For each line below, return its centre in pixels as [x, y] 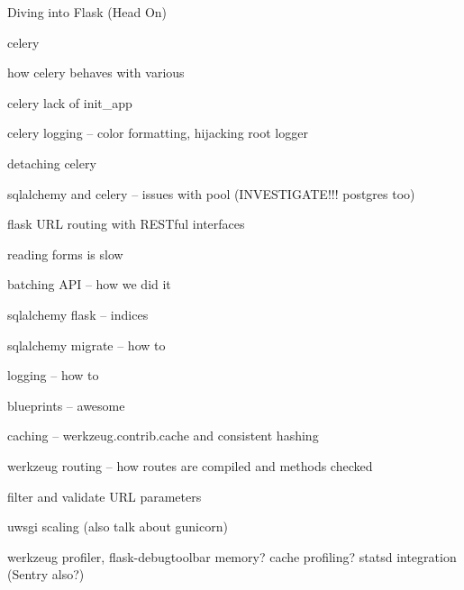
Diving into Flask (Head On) [87, 12]
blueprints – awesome [66, 405]
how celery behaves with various [96, 73]
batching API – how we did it [89, 284]
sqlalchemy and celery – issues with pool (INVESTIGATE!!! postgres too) [211, 193]
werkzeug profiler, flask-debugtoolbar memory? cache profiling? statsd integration [232, 556]
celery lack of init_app [70, 102]
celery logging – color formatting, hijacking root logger [158, 133]
